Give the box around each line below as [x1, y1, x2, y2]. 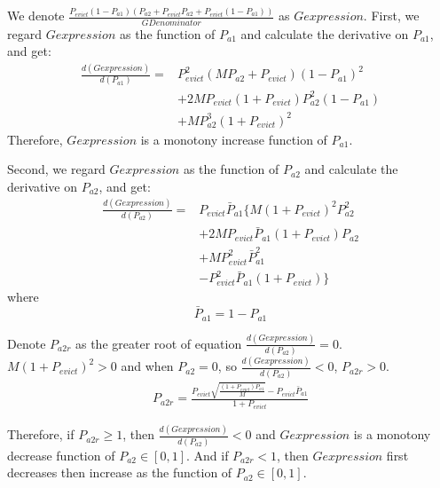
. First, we [363, 6, 420, 25]
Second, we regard [7, 160, 106, 178]
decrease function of [7, 445, 115, 464]
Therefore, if [7, 425, 75, 444]
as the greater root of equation [75, 334, 242, 352]
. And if [185, 445, 229, 464]
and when [121, 357, 174, 375]
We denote [7, 6, 65, 25]
